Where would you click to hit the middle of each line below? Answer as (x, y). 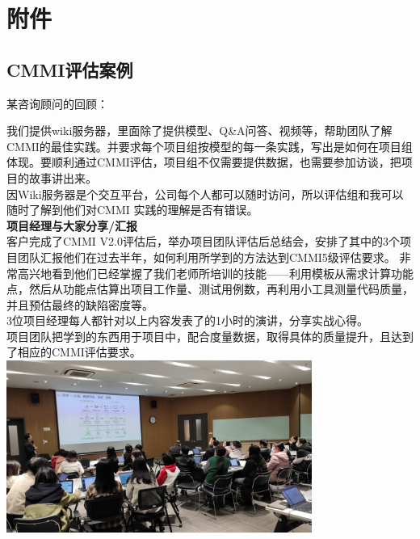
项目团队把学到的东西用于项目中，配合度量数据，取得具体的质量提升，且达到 (210, 336)
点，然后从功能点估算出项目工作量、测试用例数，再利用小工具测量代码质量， (210, 289)
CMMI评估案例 (70, 69)
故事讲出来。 (63, 177)
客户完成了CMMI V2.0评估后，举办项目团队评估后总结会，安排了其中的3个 (203, 241)
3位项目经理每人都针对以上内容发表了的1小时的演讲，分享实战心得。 (187, 320)
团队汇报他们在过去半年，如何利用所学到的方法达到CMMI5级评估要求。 (206, 257)
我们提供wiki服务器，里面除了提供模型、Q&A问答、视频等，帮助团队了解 (199, 131)
